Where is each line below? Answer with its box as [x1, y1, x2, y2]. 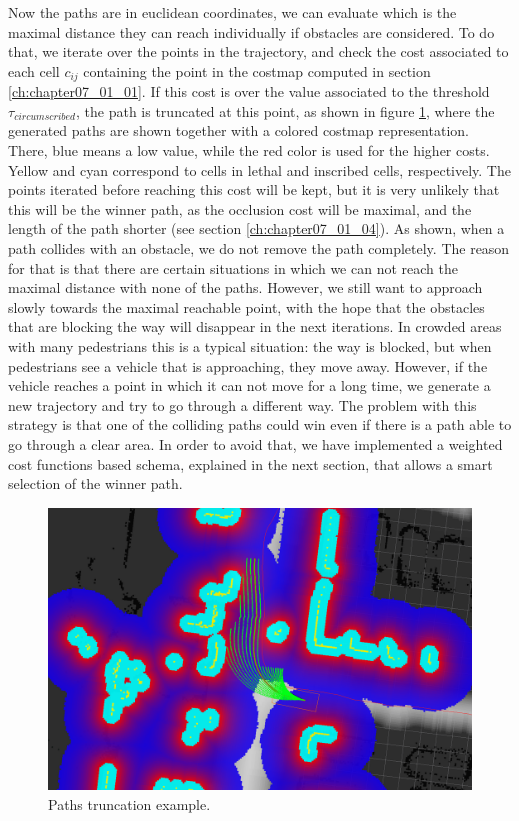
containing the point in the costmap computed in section [83, 60, 431, 81]
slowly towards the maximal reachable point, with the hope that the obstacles [8, 296, 485, 317]
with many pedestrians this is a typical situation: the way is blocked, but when [8, 335, 492, 356]
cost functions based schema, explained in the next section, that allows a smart [8, 453, 493, 474]
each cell [8, 60, 60, 81]
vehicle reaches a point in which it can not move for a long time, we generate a [8, 375, 491, 396]
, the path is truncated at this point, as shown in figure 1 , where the [76, 100, 495, 121]
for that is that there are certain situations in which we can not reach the [8, 257, 458, 278]
